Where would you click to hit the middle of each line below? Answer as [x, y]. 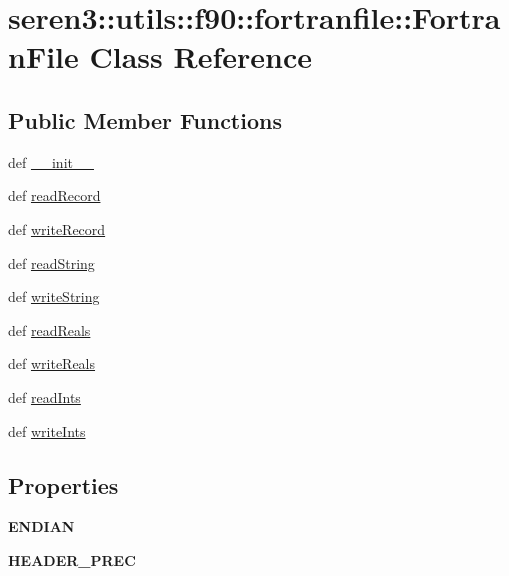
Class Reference [200, 56]
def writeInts [47, 430]
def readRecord [54, 195]
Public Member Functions [145, 119]
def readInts [44, 396]
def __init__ [51, 161]
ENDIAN [41, 526]
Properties [63, 484]
